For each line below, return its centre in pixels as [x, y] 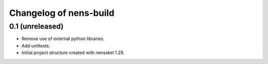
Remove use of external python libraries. [63, 39]
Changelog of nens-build [62, 13]
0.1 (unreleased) [36, 26]
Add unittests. [36, 46]
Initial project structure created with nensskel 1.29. [73, 53]
